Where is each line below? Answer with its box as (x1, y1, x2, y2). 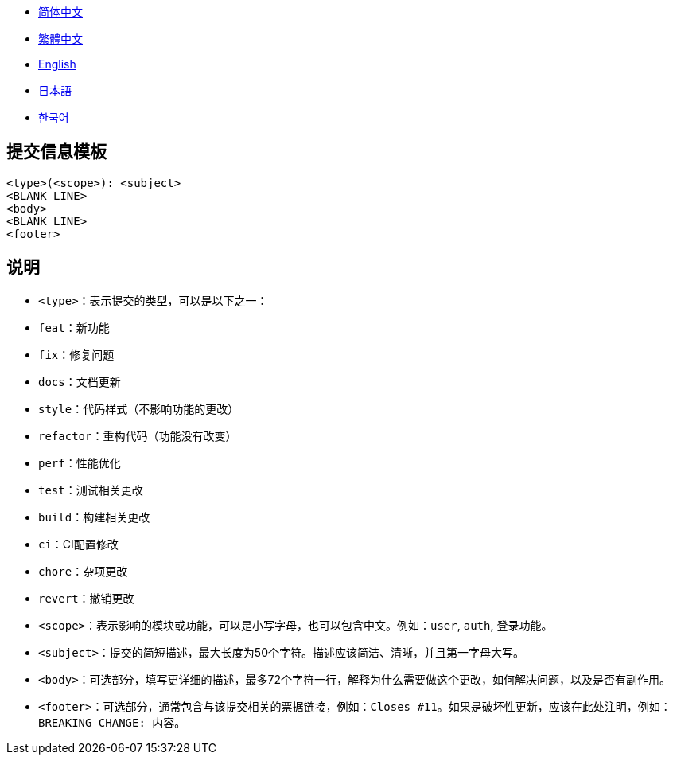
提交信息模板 (6, 142, 107, 162)
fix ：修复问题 (38, 347, 115, 361)
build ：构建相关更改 (38, 509, 150, 524)
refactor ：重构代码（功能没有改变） (38, 428, 237, 443)
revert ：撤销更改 (38, 591, 134, 605)
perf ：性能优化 (38, 455, 121, 470)
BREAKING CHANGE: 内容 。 (38, 715, 186, 729)
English (38, 57, 76, 71)
